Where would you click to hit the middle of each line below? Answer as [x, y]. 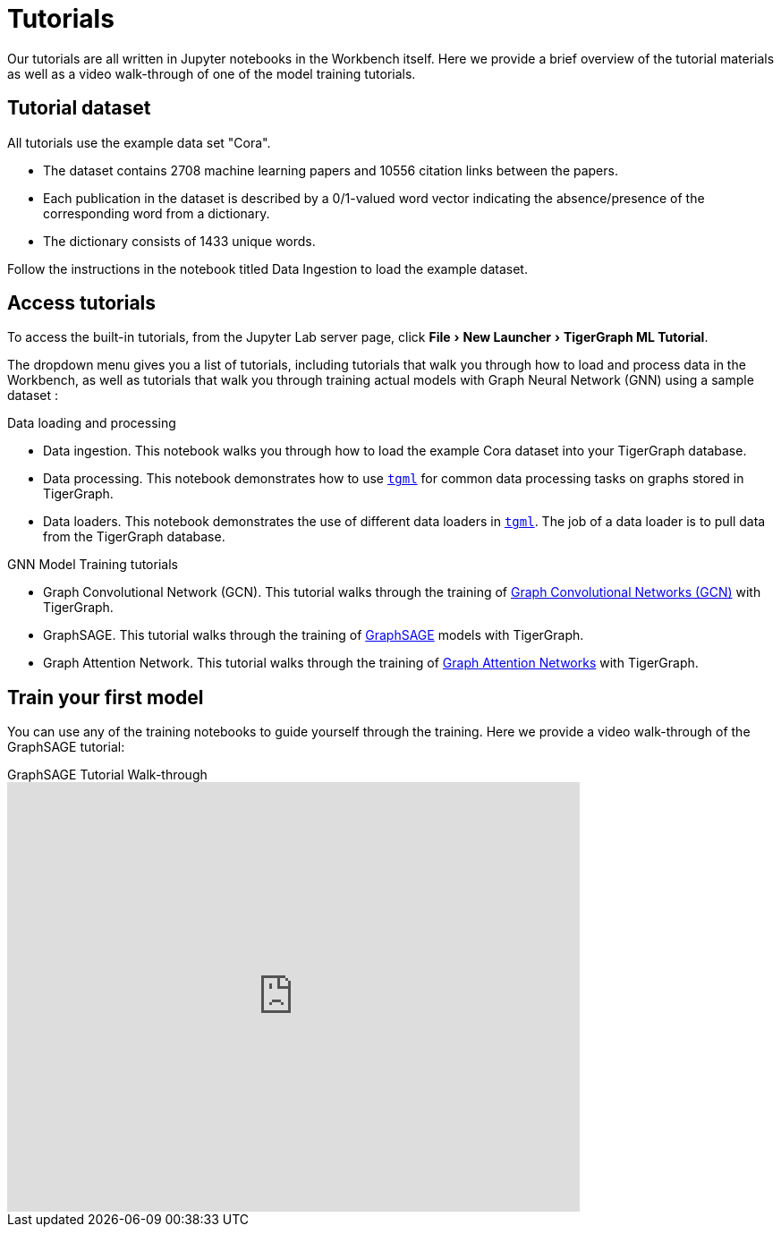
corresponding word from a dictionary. [157, 213]
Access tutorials [82, 303]
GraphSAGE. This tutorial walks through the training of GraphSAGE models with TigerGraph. [314, 635]
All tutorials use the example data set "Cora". [139, 142]
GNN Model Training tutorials [93, 565]
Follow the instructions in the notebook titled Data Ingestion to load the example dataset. [267, 268]
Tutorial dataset [79, 108]
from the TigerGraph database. [134, 537]
